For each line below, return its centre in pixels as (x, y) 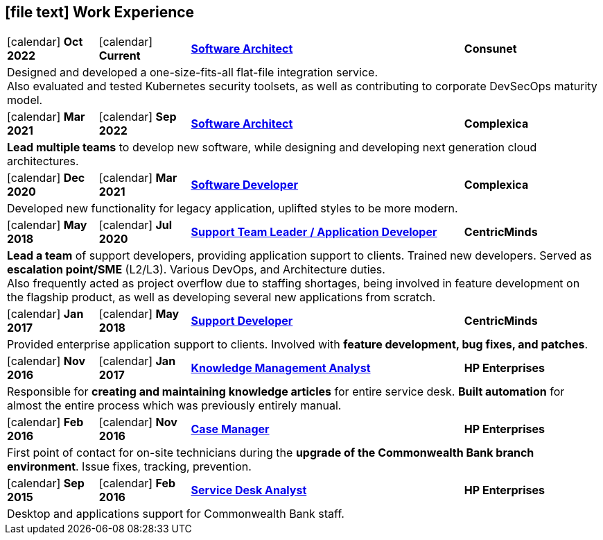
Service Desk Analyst (249, 490)
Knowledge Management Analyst (281, 368)
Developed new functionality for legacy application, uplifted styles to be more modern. (233, 209)
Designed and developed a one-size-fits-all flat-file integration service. (193, 73)
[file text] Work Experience (100, 12)
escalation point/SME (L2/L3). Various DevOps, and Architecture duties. (196, 270)
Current (120, 56)
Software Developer (244, 185)
